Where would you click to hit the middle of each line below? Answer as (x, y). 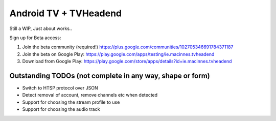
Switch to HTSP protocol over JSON (60, 88)
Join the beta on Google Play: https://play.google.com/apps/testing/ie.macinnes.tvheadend (118, 54)
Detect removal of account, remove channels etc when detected (90, 95)
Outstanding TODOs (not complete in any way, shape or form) (110, 75)
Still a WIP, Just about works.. (41, 28)
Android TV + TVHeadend (66, 13)
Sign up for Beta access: (35, 38)
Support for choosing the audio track (61, 109)
